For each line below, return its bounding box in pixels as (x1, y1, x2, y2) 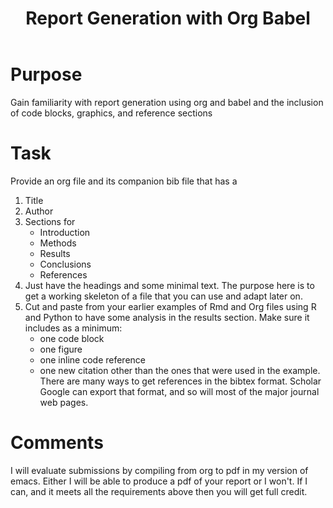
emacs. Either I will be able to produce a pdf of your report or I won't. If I (10, 475, 308, 487)
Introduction (39, 226, 91, 238)
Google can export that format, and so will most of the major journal (39, 385, 320, 397)
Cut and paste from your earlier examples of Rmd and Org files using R (24, 300, 317, 312)
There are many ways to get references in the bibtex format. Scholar (39, 375, 322, 387)
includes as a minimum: (24, 322, 123, 334)
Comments (10, 432, 104, 454)
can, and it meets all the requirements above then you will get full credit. (10, 485, 308, 497)
